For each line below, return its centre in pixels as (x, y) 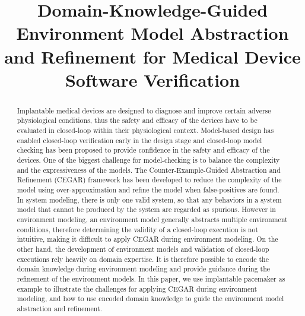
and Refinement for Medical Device (152, 56)
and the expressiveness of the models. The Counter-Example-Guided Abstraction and (149, 170)
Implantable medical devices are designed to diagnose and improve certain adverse (144, 110)
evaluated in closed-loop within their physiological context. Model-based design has (145, 130)
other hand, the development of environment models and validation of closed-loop (143, 249)
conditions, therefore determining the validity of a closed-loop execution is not (138, 229)
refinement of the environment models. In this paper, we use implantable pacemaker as (151, 278)
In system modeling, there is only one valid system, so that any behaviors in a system (149, 199)
